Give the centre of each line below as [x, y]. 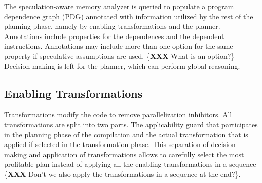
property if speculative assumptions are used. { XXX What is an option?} [119, 56]
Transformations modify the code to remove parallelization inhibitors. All [118, 114]
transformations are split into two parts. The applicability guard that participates [131, 124]
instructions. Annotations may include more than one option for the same [119, 46]
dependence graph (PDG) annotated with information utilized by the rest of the [129, 16]
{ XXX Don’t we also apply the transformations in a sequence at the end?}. [122, 174]
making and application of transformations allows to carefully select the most [124, 154]
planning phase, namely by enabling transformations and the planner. [112, 26]
